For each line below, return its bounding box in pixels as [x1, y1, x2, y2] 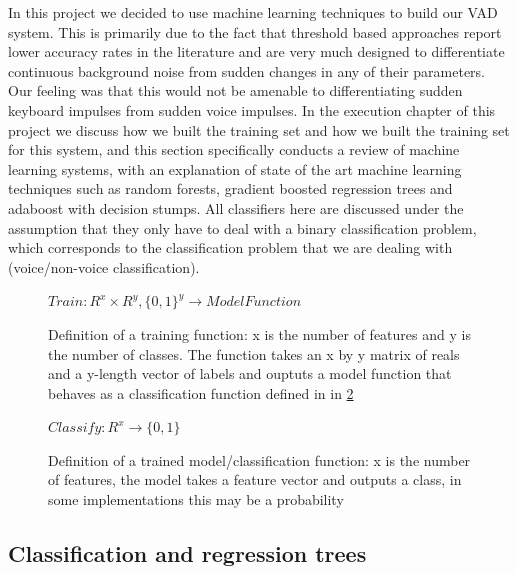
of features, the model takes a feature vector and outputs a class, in [48, 469, 462, 490]
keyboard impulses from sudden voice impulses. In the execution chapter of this [8, 99, 496, 120]
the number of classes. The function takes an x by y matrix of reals [48, 343, 460, 364]
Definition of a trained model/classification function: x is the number [48, 449, 471, 470]
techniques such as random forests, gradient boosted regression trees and [8, 178, 453, 199]
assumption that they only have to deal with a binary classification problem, [8, 217, 477, 238]
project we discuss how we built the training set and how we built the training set [8, 119, 510, 140]
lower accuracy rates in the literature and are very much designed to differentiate [8, 41, 505, 62]
